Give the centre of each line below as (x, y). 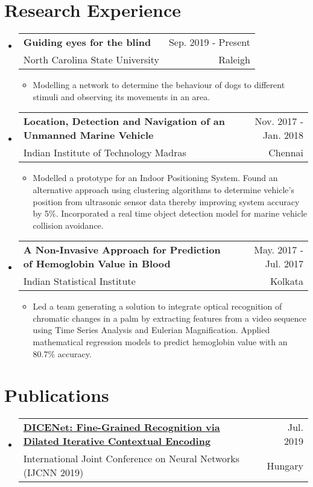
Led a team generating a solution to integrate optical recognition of (157, 306)
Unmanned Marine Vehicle (88, 135)
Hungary (285, 465)
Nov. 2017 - (279, 121)
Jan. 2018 (283, 135)
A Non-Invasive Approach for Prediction (122, 250)
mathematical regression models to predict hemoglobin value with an (160, 342)
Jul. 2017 (284, 264)
